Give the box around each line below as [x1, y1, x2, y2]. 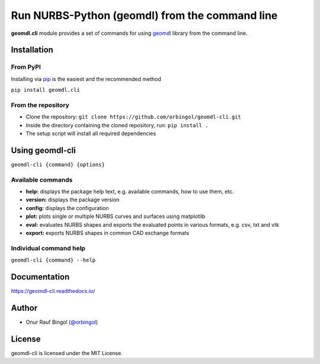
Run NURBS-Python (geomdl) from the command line [11, 9, 278, 22]
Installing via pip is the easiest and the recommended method [11, 75, 161, 82]
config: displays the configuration [25, 204, 109, 211]
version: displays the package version [25, 196, 120, 204]
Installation [11, 45, 53, 55]
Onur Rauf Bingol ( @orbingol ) [25, 318, 98, 326]
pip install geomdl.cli [11, 86, 80, 94]
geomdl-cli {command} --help [11, 257, 96, 263]
